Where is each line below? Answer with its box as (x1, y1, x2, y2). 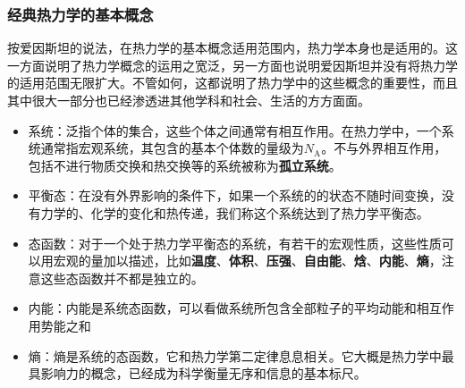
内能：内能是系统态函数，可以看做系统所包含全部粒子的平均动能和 (28, 299, 417, 317)
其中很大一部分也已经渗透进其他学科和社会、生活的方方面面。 (7, 91, 370, 109)
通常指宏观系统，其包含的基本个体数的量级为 (40, 139, 304, 157)
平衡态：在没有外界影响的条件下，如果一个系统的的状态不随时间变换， (28, 186, 442, 205)
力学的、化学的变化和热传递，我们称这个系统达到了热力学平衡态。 (40, 203, 429, 222)
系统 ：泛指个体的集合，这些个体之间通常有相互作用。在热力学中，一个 (28, 121, 442, 139)
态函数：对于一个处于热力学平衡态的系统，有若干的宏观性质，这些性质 (28, 233, 442, 252)
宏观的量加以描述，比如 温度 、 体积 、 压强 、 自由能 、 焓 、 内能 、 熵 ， (53, 251, 442, 270)
